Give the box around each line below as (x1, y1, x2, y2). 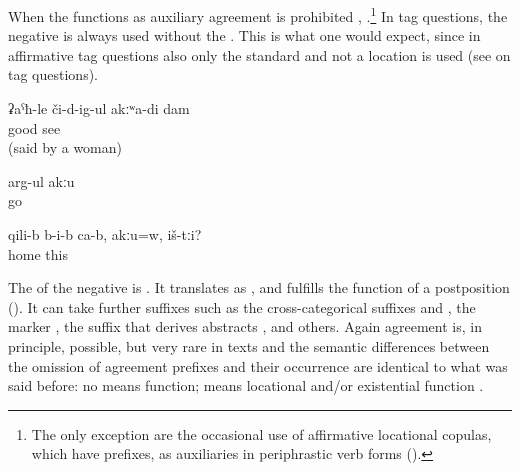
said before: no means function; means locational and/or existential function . (8, 375, 484, 396)
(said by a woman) (8, 137, 123, 158)
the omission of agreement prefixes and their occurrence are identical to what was (8, 355, 508, 376)
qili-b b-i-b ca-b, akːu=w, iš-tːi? (8, 224, 202, 244)
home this (8, 243, 68, 264)
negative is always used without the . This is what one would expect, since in (8, 25, 481, 46)
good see (8, 117, 61, 138)
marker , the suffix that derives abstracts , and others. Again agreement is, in (8, 316, 482, 337)
